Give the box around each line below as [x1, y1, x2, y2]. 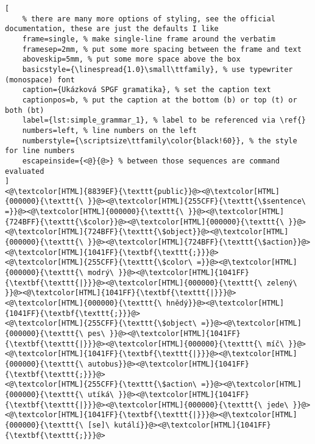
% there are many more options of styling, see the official [22, 14, 275, 23]
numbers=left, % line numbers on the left [22, 126, 197, 135]
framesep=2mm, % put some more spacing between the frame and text [22, 45, 302, 54]
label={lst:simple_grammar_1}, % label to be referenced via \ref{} [22, 116, 306, 125]
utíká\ [88, 390, 114, 399]
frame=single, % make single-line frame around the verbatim [22, 34, 275, 43]
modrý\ [88, 268, 114, 277]
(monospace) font [5, 75, 75, 84]
